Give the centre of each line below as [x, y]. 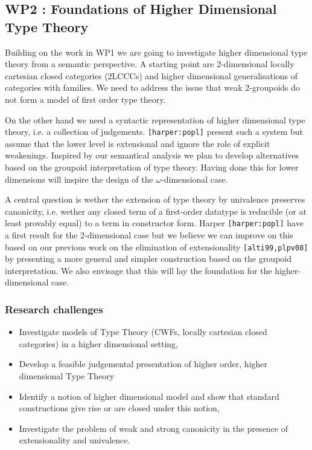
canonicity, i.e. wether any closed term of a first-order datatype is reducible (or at [156, 211]
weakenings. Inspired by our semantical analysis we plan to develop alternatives [152, 155]
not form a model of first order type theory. [85, 99]
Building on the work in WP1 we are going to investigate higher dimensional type [156, 52]
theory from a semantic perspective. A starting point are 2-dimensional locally [150, 64]
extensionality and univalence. [75, 440]
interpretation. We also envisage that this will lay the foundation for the [138, 270]
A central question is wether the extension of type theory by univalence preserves [155, 199]
